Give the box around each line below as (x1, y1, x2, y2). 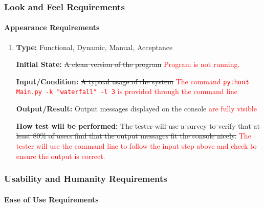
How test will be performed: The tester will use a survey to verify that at (16, 120, 260, 131)
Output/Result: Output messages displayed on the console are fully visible (16, 103, 257, 114)
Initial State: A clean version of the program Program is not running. (16, 59, 240, 70)
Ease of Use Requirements (4, 194, 99, 204)
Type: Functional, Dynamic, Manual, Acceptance (16, 41, 173, 52)
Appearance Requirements (4, 22, 100, 33)
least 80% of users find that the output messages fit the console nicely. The (16, 130, 251, 141)
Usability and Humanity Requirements (4, 172, 167, 185)
